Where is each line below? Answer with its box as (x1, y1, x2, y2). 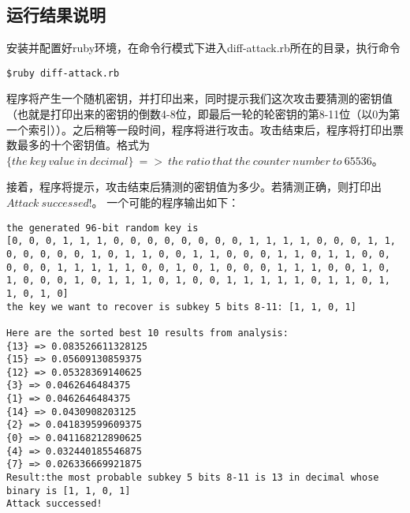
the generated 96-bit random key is (6, 222, 199, 234)
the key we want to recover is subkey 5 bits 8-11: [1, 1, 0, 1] (6, 301, 356, 313)
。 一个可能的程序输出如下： (91, 194, 240, 211)
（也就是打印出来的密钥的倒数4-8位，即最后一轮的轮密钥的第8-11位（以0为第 (6, 106, 401, 122)
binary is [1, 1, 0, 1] (6, 485, 131, 496)
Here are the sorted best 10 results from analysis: (6, 327, 289, 339)
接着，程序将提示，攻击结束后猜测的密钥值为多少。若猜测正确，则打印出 (6, 178, 382, 195)
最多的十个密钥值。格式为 (17, 137, 150, 153)
